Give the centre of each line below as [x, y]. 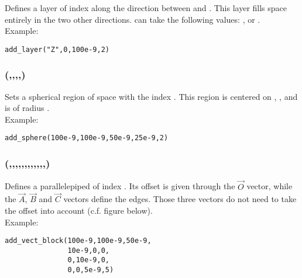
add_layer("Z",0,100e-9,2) [57, 49]
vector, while [270, 186]
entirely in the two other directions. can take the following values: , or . [133, 19]
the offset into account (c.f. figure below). [79, 210]
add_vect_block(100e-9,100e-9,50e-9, [78, 241]
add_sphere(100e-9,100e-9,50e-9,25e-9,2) [87, 138]
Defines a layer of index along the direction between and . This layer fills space [146, 8]
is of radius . [27, 108]
